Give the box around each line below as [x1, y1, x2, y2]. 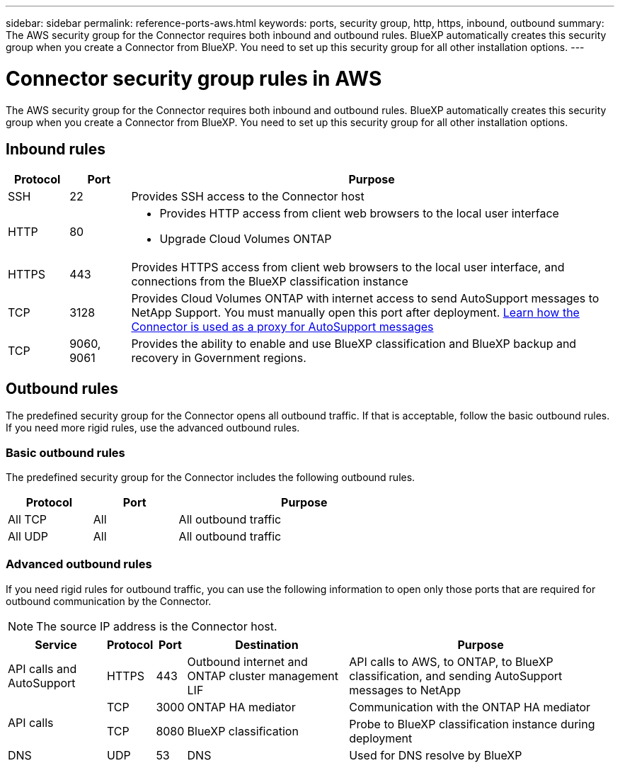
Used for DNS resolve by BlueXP [349, 747, 522, 762]
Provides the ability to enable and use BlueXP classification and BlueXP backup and [131, 337, 577, 351]
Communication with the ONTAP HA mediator [349, 699, 591, 714]
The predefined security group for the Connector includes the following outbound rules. [6, 470, 415, 483]
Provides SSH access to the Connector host [131, 189, 364, 204]
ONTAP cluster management [187, 668, 339, 683]
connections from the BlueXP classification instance [131, 274, 408, 289]
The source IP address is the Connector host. [36, 619, 277, 633]
